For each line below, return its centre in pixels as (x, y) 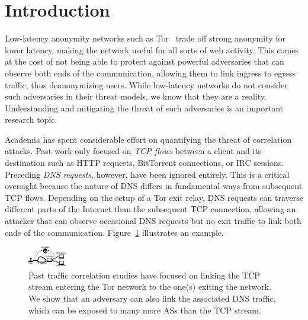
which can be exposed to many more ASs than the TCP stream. (145, 310)
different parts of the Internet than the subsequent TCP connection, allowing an (150, 209)
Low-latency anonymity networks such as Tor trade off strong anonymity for (145, 38)
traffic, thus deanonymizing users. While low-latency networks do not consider (146, 84)
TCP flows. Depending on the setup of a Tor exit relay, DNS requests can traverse (154, 197)
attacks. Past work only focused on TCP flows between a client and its (133, 151)
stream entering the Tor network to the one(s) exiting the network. (150, 287)
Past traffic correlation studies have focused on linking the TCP (144, 275)
